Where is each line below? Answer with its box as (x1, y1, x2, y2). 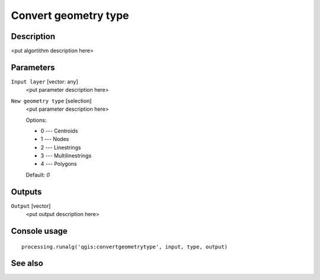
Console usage (11, 226, 68, 236)
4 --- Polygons (40, 160, 77, 168)
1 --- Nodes (40, 136, 69, 143)
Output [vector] (11, 202, 51, 210)
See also (11, 258, 44, 269)
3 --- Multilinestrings (40, 152, 92, 159)
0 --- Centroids (40, 127, 78, 134)
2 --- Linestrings (40, 144, 81, 151)
